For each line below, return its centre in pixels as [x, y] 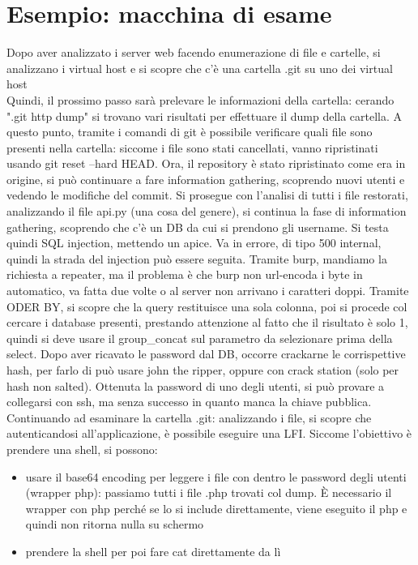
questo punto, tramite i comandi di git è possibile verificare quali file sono [190, 132]
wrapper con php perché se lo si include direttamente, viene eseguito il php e [216, 508]
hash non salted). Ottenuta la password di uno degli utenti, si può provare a [196, 385]
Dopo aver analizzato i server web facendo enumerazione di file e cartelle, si [194, 52]
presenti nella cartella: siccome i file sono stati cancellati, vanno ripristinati [192, 147]
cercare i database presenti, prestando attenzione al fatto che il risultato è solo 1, [207, 322]
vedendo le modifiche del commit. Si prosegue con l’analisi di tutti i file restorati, [207, 195]
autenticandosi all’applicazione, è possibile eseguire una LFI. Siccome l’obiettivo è [209, 433]
